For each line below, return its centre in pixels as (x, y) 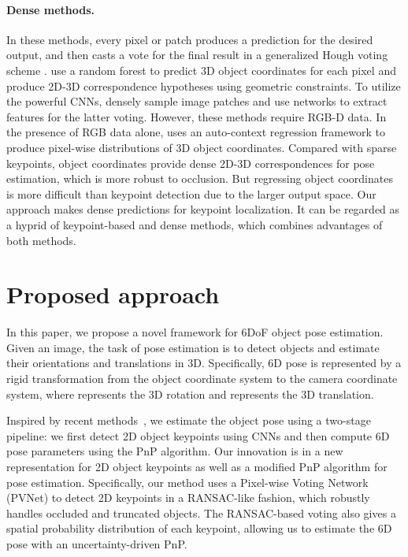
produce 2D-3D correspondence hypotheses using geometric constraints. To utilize (204, 85)
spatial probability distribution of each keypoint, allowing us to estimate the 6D (199, 528)
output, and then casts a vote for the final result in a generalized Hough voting (197, 55)
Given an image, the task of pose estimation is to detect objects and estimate (193, 347)
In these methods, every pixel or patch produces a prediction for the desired (190, 39)
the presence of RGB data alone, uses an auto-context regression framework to (196, 132)
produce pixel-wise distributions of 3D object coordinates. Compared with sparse (202, 147)
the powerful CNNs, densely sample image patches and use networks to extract (197, 101)
